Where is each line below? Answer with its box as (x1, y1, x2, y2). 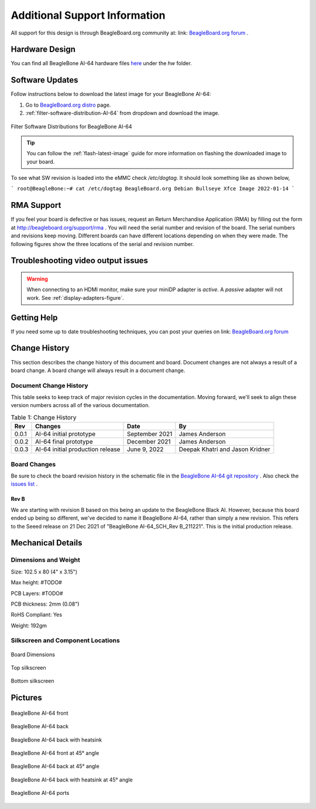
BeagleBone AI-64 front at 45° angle (11, 749, 99, 756)
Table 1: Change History (11, 414, 77, 422)
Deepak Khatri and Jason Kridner (178, 445, 270, 453)
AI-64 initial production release (35, 445, 121, 453)
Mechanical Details (11, 538, 83, 548)
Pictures (11, 693, 42, 703)
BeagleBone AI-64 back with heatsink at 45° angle (11, 776, 133, 783)
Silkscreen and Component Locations (11, 636, 120, 644)
